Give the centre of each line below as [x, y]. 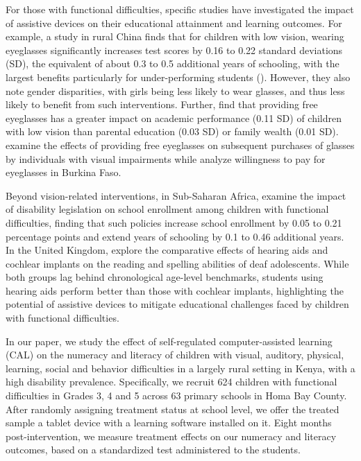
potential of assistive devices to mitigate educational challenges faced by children [177, 304]
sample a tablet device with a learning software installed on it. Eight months [169, 423]
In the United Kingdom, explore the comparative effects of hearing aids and [167, 250]
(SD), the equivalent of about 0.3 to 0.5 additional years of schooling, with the [173, 63]
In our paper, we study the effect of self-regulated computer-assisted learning [169, 341]
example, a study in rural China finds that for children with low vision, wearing [175, 36]
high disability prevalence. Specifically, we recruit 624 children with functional [171, 382]
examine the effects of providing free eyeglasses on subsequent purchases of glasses [180, 145]
